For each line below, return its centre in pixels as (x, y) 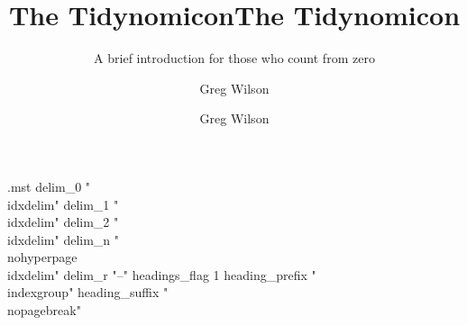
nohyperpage (42, 257)
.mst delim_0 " (49, 186)
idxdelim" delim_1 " (63, 204)
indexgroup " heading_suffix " (88, 292)
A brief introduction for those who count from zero (234, 58)
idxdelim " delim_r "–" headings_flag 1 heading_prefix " (162, 274)
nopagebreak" (44, 310)
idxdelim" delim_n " (64, 239)
